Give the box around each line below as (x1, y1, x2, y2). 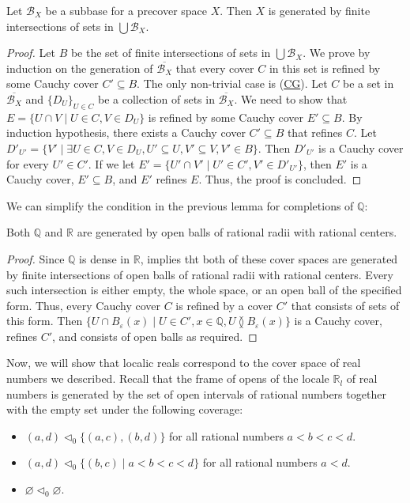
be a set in (343, 75, 394, 92)
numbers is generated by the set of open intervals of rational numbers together (6, 385, 386, 402)
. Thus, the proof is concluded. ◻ (198, 171, 362, 187)
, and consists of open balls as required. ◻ (52, 327, 258, 344)
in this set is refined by (269, 59, 381, 76)
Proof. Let (6, 44, 55, 61)
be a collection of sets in (98, 90, 215, 107)
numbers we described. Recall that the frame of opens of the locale (6, 370, 329, 387)
